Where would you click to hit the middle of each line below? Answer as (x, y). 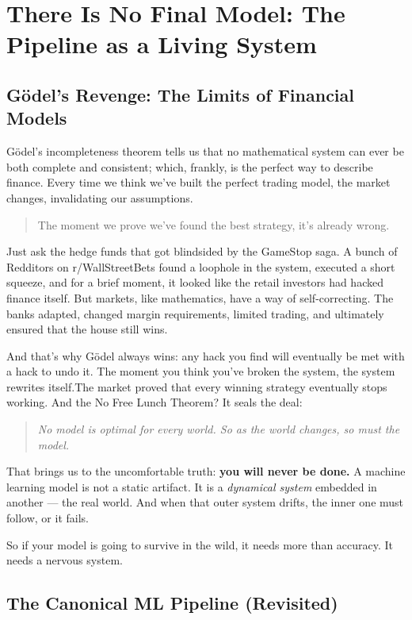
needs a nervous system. (65, 560)
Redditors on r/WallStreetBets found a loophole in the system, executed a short (201, 266)
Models (37, 118)
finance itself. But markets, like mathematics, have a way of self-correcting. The (200, 297)
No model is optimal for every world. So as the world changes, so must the (219, 429)
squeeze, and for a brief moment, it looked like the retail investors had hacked (195, 282)
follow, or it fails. (48, 518)
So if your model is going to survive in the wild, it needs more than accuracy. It (200, 544)
